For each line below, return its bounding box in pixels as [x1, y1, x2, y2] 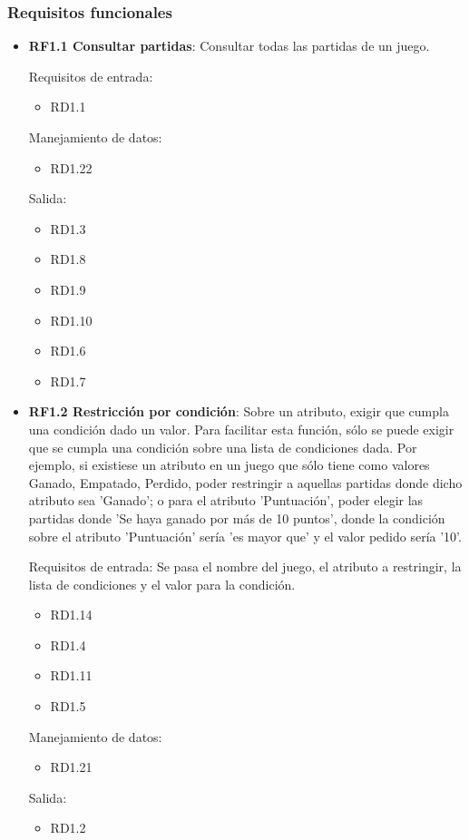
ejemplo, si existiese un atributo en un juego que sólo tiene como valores [28, 455, 430, 474]
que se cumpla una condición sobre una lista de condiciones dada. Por [28, 437, 417, 456]
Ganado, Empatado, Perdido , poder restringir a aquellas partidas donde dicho [28, 473, 463, 492]
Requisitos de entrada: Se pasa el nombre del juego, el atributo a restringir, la [28, 557, 462, 576]
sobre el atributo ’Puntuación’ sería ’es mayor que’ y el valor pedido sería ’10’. [28, 526, 462, 545]
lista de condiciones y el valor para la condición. [28, 574, 296, 593]
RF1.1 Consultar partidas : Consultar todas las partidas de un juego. [28, 36, 430, 55]
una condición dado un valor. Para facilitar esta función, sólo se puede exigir [28, 419, 454, 438]
